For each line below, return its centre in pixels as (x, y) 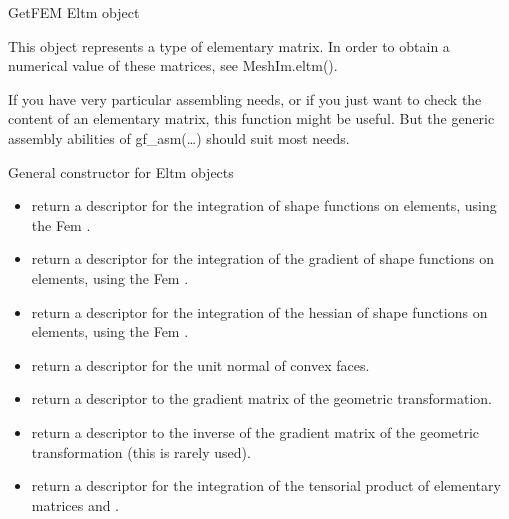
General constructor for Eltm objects (121, 171)
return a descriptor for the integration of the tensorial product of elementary (266, 485)
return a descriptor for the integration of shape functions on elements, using (264, 205)
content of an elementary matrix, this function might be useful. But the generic (251, 118)
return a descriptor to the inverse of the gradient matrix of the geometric (255, 431)
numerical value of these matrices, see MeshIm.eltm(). (173, 65)
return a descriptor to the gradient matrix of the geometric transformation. (261, 398)
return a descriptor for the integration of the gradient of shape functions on (262, 258)
